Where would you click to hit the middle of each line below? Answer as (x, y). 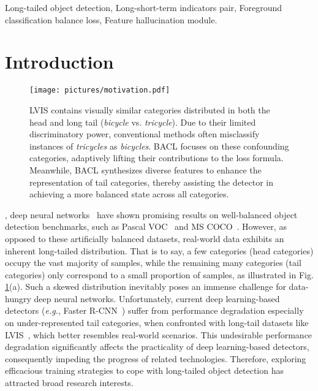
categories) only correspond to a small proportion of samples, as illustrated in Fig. (159, 274)
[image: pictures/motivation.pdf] (100, 90)
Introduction (59, 62)
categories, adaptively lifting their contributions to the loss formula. (157, 158)
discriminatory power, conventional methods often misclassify (145, 134)
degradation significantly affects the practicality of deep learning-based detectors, (157, 347)
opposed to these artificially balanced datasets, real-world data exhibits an (145, 238)
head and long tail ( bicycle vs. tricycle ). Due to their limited (143, 122)
